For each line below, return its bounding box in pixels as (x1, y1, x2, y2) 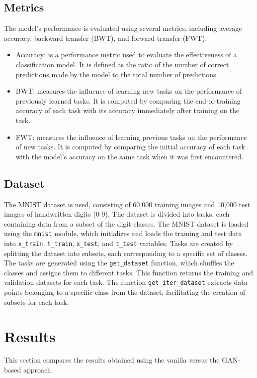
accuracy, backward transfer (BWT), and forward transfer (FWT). (4, 32, 207, 43)
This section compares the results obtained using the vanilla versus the (4, 355, 220, 365)
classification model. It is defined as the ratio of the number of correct (15, 59, 229, 69)
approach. (23, 365, 53, 375)
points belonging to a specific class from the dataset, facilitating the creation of (4, 287, 246, 297)
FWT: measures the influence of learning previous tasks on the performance (15, 131, 247, 142)
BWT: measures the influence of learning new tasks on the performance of (15, 86, 242, 96)
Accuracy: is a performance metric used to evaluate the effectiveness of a (15, 49, 237, 60)
